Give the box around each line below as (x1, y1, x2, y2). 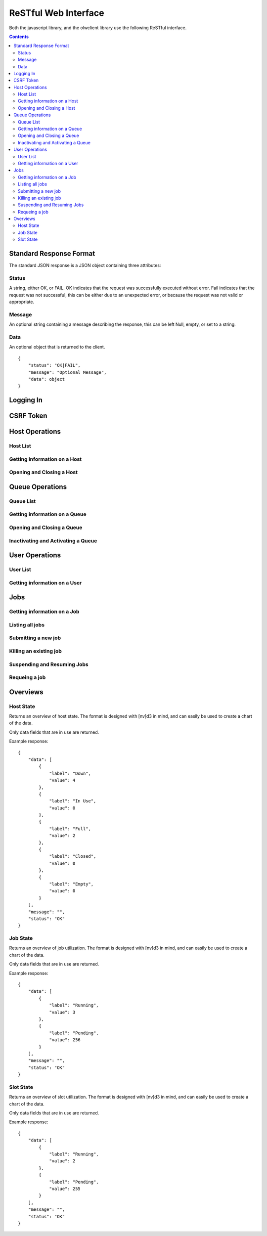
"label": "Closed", (49, 853, 96, 859)
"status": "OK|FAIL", (28, 362, 81, 368)
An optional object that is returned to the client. (9, 344, 105, 350)
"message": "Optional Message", (28, 369, 107, 375)
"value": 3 (49, 1009, 76, 1015)
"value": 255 (49, 1186, 81, 1192)
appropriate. (9, 299, 35, 305)
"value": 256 (49, 1037, 81, 1043)
